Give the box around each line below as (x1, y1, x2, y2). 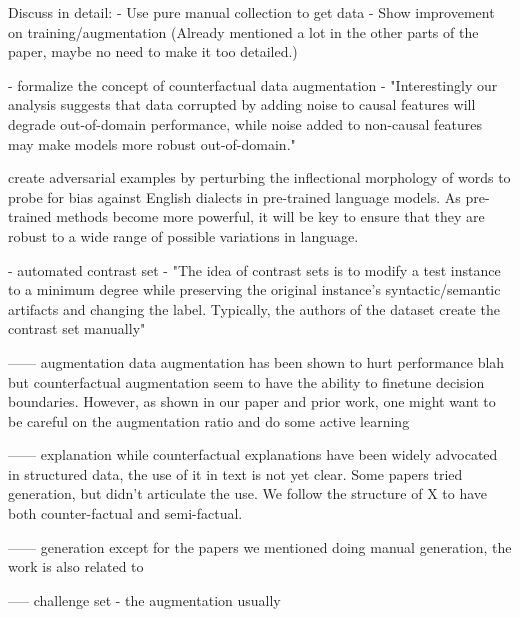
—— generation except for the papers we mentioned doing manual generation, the (8, 536, 512, 557)
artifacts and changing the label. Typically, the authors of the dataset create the (8, 298, 500, 319)
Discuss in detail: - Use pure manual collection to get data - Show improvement (8, 2, 495, 22)
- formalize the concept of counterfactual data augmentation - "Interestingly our (8, 74, 498, 95)
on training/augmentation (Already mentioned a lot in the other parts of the (8, 21, 479, 42)
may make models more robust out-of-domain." (8, 133, 296, 154)
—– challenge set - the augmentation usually (8, 589, 281, 610)
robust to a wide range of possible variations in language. (8, 225, 359, 246)
